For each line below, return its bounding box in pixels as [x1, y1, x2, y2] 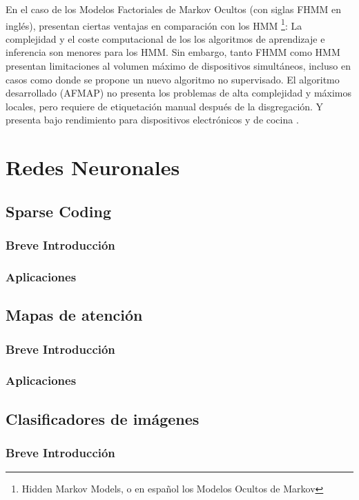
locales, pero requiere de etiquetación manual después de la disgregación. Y [6, 99, 324, 113]
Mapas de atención [6, 304, 143, 326]
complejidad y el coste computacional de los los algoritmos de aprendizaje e [6, 31, 325, 46]
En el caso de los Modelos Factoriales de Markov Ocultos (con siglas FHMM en [6, 2, 342, 16]
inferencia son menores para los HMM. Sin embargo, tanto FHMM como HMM [6, 45, 340, 59]
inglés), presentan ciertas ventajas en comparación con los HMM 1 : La [6, 16, 302, 32]
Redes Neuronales [6, 153, 180, 181]
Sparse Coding [6, 200, 111, 221]
